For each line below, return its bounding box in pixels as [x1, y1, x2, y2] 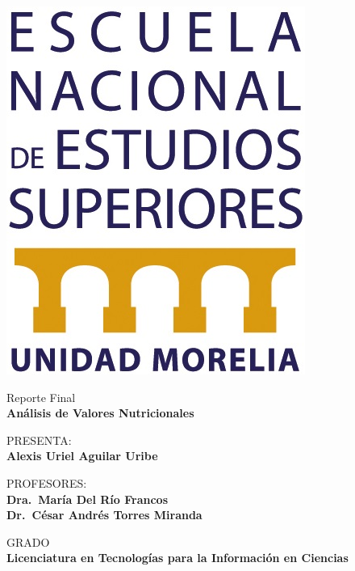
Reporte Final [6, 388, 76, 405]
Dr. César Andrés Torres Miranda [6, 506, 203, 523]
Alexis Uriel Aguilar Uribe [6, 447, 158, 464]
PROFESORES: [6, 474, 87, 491]
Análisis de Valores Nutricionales [6, 404, 194, 421]
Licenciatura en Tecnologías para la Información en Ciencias [6, 549, 349, 566]
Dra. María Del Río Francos [6, 490, 169, 507]
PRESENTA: [6, 431, 72, 448]
